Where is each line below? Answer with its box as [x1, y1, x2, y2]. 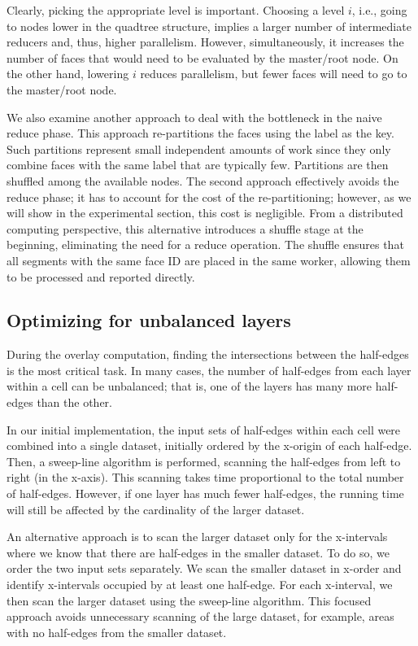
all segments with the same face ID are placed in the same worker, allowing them [7, 251, 411, 268]
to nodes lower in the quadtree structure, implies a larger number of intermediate [7, 17, 411, 34]
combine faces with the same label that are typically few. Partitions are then [7, 156, 389, 173]
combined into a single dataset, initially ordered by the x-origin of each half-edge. [7, 437, 412, 454]
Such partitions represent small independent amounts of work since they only [7, 140, 391, 157]
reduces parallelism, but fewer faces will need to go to [140, 65, 407, 82]
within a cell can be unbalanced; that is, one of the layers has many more [7, 378, 372, 395]
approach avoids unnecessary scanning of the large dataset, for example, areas [7, 608, 394, 625]
